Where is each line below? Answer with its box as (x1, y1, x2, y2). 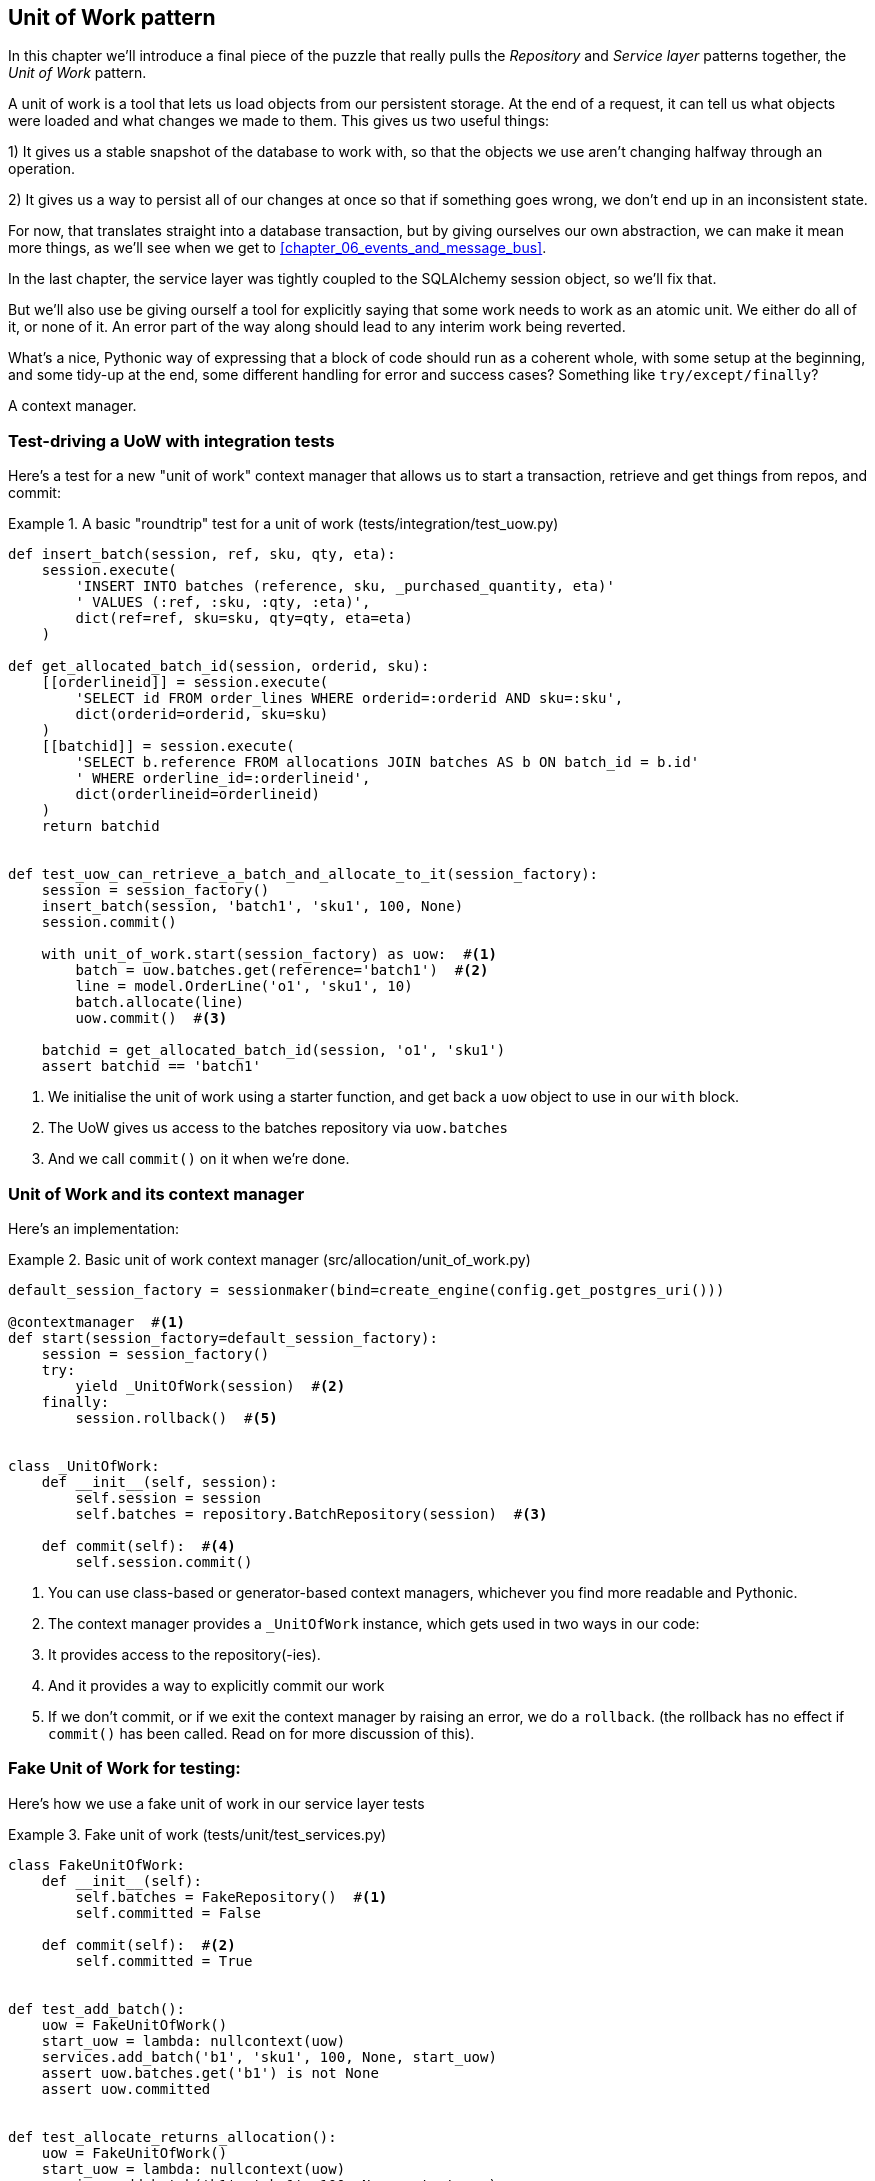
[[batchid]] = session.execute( (41, 738, 295, 755)
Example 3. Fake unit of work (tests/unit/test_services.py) (8, 1825, 387, 1843)
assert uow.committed (41, 2080, 211, 2097)
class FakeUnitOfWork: (8, 1856, 186, 1873)
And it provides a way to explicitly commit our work (48, 1676, 385, 1694)
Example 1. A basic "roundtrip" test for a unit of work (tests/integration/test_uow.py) (8, 515, 559, 533)
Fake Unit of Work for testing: (8, 1758, 241, 1779)
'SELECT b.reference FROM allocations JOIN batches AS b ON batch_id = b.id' (75, 754, 700, 771)
